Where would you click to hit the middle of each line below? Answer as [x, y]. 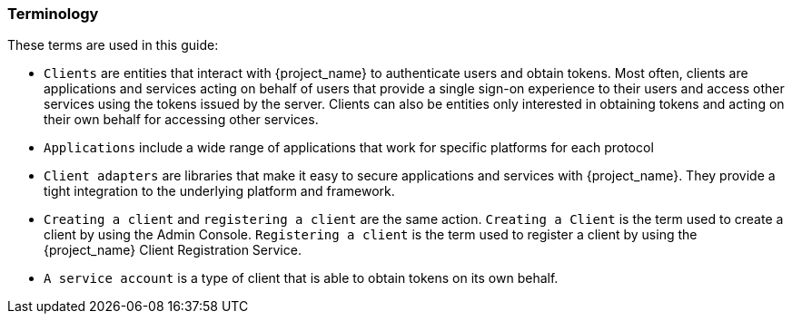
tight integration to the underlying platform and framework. [219, 191]
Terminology [53, 14]
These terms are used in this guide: [113, 45]
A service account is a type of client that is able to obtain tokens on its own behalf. [301, 278]
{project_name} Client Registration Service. [173, 250]
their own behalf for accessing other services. [181, 120]
